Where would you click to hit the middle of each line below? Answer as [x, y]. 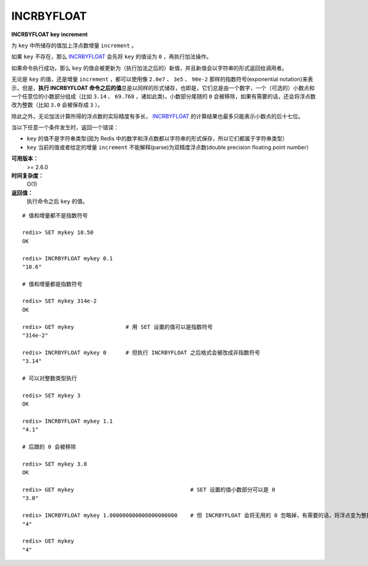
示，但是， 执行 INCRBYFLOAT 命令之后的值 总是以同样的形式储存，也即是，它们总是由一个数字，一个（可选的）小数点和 [163, 88]
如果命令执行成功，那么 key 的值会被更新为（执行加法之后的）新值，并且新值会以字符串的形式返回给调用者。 [149, 68]
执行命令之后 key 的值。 [57, 202]
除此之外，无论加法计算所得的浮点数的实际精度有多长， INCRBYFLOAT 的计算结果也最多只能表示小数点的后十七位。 [157, 116]
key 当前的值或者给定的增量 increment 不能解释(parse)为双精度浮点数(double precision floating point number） [169, 147]
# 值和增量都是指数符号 [52, 284]
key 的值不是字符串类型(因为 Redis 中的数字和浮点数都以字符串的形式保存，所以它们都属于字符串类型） [157, 138]
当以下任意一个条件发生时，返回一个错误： [65, 127]
